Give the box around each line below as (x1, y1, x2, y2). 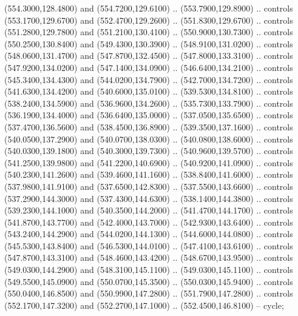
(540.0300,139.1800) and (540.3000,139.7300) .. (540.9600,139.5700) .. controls (4, 144, 293, 157)
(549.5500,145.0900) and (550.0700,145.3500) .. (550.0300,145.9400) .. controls (4, 275, 293, 287)
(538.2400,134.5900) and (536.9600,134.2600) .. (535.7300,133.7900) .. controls (4, 96, 293, 109)
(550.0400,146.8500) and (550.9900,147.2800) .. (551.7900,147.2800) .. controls (4, 287, 293, 300)
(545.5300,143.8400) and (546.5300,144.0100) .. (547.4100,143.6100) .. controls (4, 239, 293, 252)
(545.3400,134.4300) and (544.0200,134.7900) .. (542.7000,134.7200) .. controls (4, 73, 293, 86)
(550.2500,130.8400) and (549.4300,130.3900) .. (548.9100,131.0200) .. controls (4, 37, 293, 50)
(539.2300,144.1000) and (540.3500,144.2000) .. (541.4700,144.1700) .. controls (4, 204, 293, 217)
